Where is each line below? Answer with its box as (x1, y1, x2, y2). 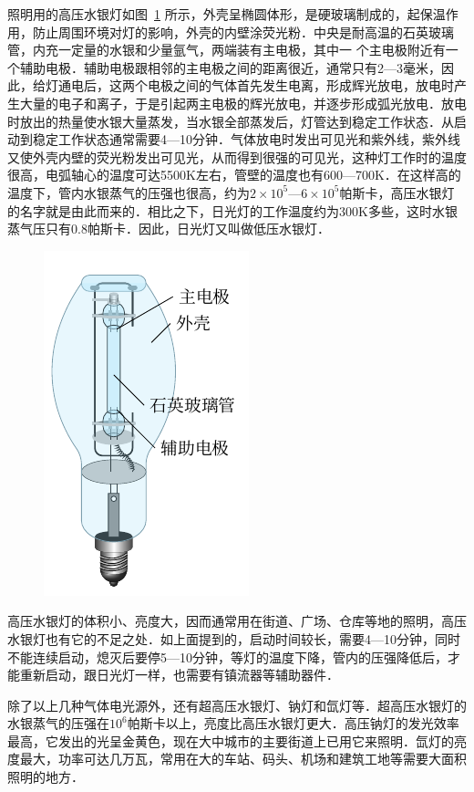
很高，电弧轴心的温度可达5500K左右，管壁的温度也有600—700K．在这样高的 (7, 165, 461, 184)
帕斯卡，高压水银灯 (339, 182, 455, 202)
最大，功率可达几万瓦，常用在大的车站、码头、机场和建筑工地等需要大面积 (19, 749, 467, 768)
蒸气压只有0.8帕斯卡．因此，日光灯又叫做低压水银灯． (7, 219, 330, 238)
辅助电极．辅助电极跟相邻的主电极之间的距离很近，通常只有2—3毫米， (19, 57, 441, 77)
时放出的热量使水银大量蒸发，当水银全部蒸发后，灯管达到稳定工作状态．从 (7, 111, 454, 130)
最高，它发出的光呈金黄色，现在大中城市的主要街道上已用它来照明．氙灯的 (7, 731, 454, 750)
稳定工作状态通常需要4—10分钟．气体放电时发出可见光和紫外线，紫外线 (32, 130, 460, 149)
